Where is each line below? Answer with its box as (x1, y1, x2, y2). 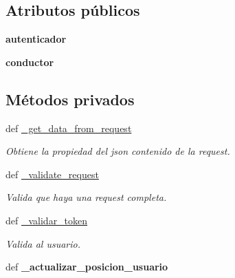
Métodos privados (5, 88, 135, 109)
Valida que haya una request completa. (5, 190, 167, 204)
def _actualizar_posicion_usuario (5, 259, 168, 274)
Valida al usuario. (5, 236, 81, 250)
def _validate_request (5, 167, 99, 181)
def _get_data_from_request (5, 120, 132, 135)
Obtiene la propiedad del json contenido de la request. (5, 144, 230, 158)
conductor (5, 54, 54, 69)
